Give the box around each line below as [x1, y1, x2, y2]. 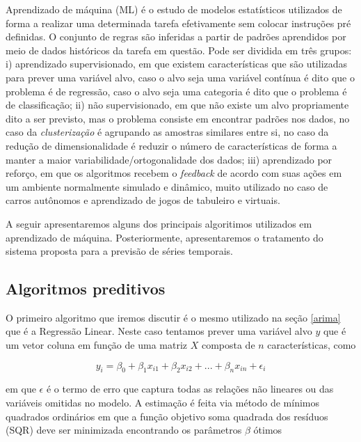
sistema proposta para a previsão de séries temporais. [6, 244, 233, 258]
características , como [267, 338, 356, 352]
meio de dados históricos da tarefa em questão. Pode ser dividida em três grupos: [6, 42, 352, 57]
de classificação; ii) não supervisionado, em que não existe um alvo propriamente [6, 97, 349, 112]
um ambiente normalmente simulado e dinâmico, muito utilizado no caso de [6, 179, 328, 194]
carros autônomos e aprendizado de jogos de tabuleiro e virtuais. [6, 193, 280, 207]
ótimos [253, 423, 282, 437]
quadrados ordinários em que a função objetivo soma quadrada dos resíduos [6, 409, 328, 423]
